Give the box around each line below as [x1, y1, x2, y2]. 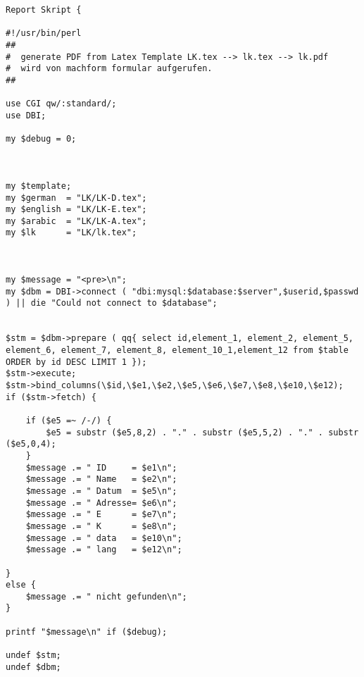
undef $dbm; [6, 662, 61, 672]
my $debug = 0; [6, 134, 77, 144]
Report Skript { [6, 5, 82, 15]
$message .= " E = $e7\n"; [25, 509, 177, 520]
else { [6, 580, 36, 590]
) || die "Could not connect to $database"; [6, 298, 218, 309]
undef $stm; [6, 650, 61, 661]
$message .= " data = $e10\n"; [25, 533, 182, 543]
